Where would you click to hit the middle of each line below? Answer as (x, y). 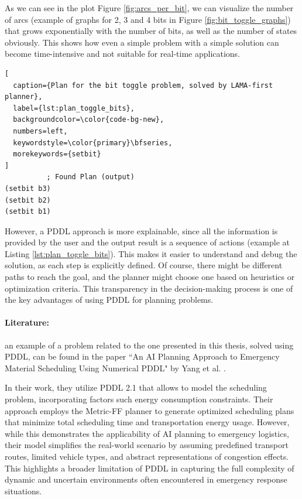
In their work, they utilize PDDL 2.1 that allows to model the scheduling (136, 387)
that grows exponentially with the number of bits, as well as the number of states (151, 31)
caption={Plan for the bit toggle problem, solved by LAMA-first (143, 85)
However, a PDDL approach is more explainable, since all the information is (141, 230)
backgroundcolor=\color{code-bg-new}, (89, 120)
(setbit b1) (28, 212)
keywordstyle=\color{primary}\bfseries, (93, 143)
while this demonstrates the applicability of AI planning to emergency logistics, (147, 433)
